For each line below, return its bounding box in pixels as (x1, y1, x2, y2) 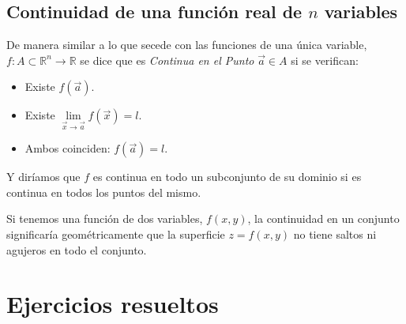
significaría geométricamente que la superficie (6, 225, 225, 242)
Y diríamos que (6, 168, 81, 185)
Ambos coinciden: (24, 140, 111, 156)
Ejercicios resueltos (6, 288, 219, 320)
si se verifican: (291, 51, 359, 68)
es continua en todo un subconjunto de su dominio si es (92, 168, 362, 185)
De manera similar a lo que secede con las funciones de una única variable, (6, 36, 367, 53)
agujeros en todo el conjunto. (6, 241, 147, 258)
